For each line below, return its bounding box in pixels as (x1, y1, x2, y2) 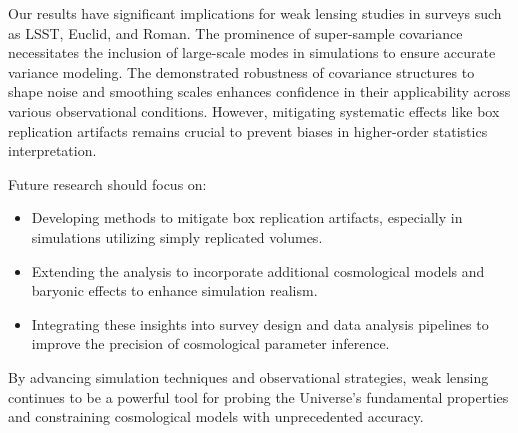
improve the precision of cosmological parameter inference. (31, 333, 390, 354)
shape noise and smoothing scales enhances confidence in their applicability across (8, 81, 511, 102)
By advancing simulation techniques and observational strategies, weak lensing (8, 366, 489, 387)
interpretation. (8, 140, 97, 161)
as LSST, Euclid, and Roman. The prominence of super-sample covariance (8, 22, 463, 43)
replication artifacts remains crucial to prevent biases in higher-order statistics (8, 120, 488, 141)
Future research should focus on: (8, 173, 207, 194)
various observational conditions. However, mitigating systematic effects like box (8, 100, 500, 121)
